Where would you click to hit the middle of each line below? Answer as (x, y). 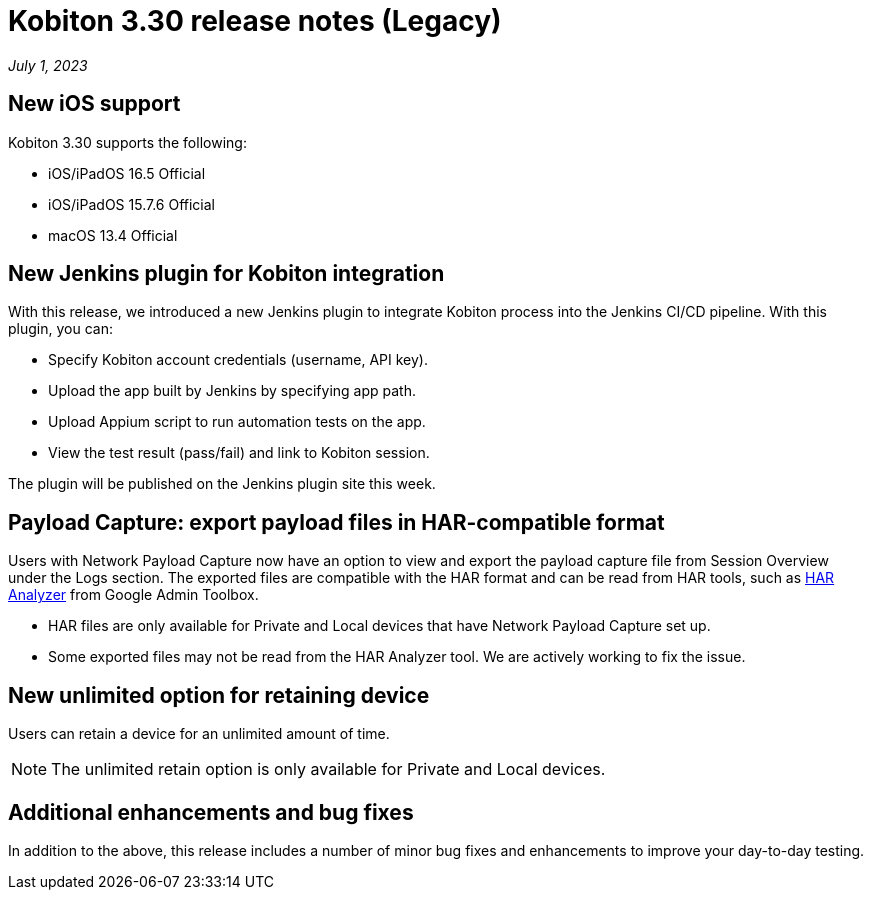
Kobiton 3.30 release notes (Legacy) (255, 21)
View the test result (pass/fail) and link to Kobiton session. (239, 453)
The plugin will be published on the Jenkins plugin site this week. (222, 484)
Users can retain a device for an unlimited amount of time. (199, 734)
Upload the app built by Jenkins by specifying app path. (232, 391)
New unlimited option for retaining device (219, 695)
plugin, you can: (60, 329)
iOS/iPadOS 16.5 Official (127, 173)
